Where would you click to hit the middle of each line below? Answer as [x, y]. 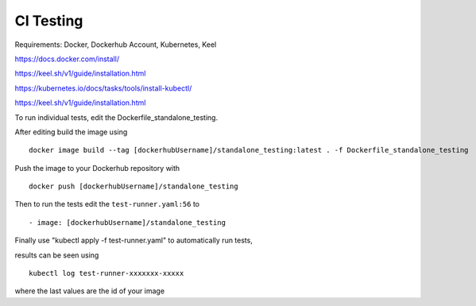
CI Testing [49, 21]
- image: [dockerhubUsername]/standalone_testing [128, 222]
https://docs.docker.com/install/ [67, 59]
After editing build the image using [71, 132]
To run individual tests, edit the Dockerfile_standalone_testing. [116, 117]
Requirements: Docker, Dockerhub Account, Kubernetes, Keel [116, 45]
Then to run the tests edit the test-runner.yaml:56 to [107, 204]
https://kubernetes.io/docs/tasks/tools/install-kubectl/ [103, 88]
